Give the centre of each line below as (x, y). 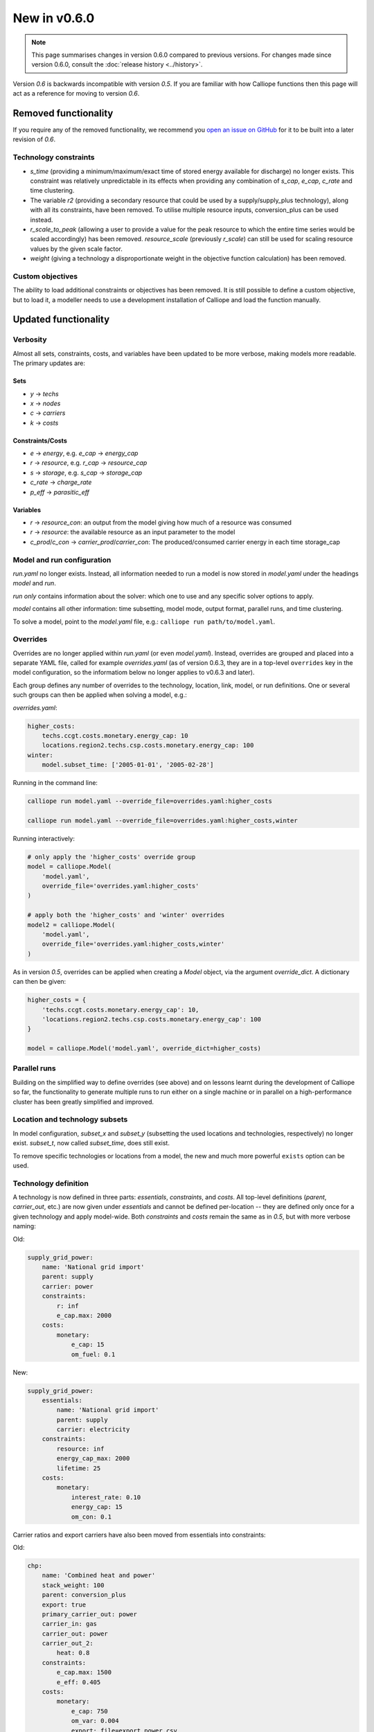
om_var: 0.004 (95, 1721)
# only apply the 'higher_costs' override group (112, 857)
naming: (24, 1226)
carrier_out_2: (68, 1643)
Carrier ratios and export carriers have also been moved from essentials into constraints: (139, 1535)
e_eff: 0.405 (79, 1682)
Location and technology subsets (70, 1120)
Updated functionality (61, 320)
